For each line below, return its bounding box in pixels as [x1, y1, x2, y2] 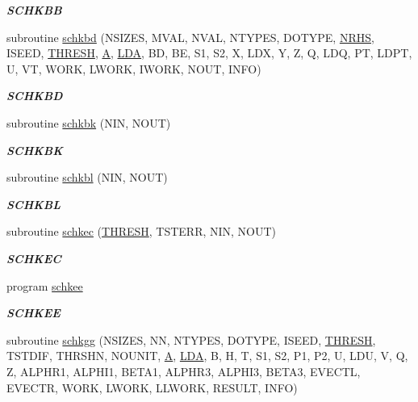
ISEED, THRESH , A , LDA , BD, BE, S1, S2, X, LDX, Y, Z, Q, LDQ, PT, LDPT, [6, 44, 412, 61]
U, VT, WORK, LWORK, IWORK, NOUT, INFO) [6, 60, 261, 77]
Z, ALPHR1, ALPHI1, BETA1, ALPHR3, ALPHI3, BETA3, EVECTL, [6, 362, 361, 379]
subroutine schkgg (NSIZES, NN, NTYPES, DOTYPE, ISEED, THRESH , [6, 331, 376, 348]
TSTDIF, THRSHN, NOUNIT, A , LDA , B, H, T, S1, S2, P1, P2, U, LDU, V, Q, [6, 347, 408, 364]
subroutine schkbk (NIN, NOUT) [6, 114, 171, 131]
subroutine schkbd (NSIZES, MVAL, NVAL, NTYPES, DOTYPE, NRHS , [6, 28, 374, 45]
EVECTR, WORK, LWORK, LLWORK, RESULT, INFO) [6, 379, 298, 396]
